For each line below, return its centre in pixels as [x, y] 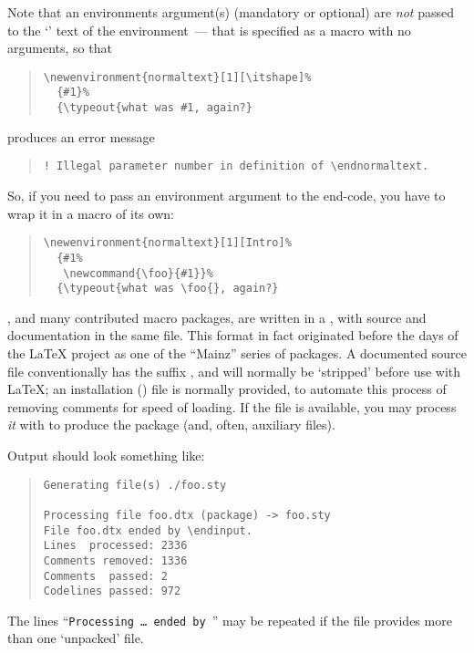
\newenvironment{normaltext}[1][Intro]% [167, 243]
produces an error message [81, 136]
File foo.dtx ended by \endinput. [148, 530]
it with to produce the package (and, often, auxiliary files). [171, 425]
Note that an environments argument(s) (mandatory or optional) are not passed [231, 12]
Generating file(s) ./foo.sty [135, 485]
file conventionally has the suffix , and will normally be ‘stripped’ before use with [234, 371]
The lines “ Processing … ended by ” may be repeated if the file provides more [230, 620]
